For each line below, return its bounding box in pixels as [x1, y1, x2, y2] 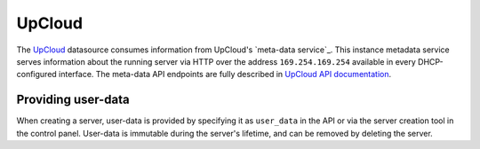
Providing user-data [16, 92, 131, 107]
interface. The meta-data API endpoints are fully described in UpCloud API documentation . [58, 69, 392, 80]
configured [16, 69, 57, 80]
